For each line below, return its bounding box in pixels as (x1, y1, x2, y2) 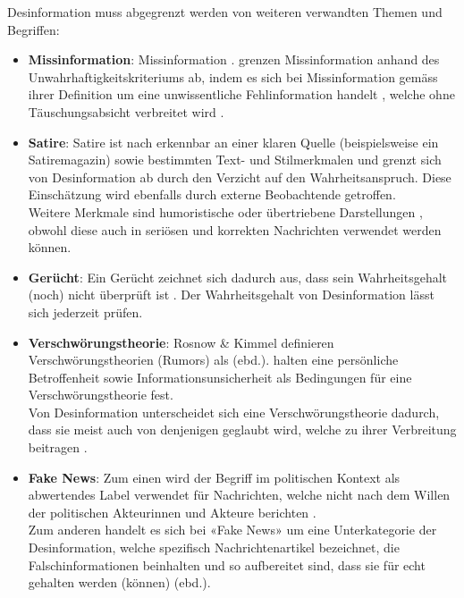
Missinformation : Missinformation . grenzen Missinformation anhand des (28, 50, 440, 69)
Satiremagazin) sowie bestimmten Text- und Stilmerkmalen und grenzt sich (28, 150, 442, 169)
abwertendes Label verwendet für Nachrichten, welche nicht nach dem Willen (28, 485, 451, 504)
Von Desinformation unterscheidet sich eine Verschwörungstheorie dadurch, (28, 402, 440, 421)
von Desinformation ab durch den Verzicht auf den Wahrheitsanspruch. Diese (28, 167, 451, 186)
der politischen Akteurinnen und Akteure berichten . (28, 502, 316, 521)
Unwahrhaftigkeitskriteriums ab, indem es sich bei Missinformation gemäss (28, 67, 438, 86)
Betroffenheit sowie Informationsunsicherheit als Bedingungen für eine (28, 367, 412, 386)
